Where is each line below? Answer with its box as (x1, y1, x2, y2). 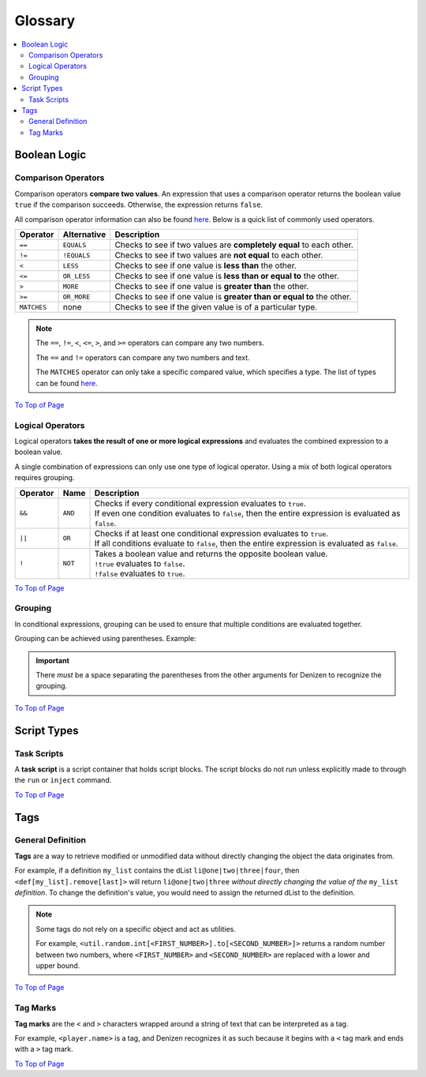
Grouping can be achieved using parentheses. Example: (14, 634, 196, 644)
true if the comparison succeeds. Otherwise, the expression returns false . (14, 200, 263, 209)
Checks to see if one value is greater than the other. (114, 281, 309, 291)
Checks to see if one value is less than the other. (114, 261, 297, 271)
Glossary (14, 12, 76, 29)
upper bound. (35, 960, 80, 970)
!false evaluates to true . (94, 568, 185, 579)
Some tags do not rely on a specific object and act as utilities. (35, 924, 236, 933)
